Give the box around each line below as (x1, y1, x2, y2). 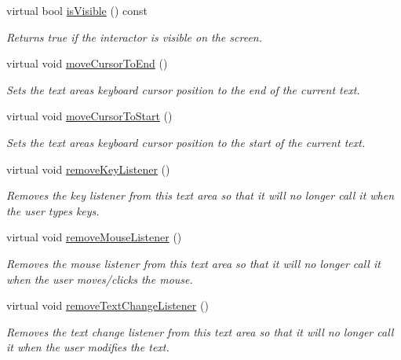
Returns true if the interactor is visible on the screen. (6, 28, 263, 45)
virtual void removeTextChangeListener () (6, 297, 209, 314)
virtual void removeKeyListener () (6, 160, 170, 177)
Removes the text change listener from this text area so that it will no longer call (6, 323, 394, 340)
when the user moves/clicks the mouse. (6, 270, 193, 287)
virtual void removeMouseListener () (6, 229, 182, 245)
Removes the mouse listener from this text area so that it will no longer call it (6, 255, 381, 271)
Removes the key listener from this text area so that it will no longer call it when (6, 187, 395, 204)
